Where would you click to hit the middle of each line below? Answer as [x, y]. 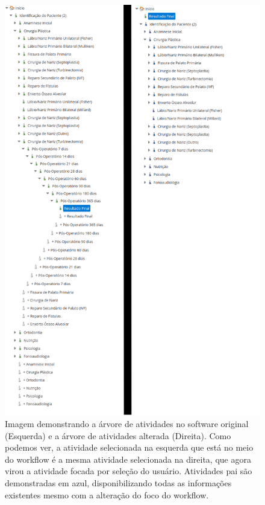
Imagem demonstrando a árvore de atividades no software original [127, 424]
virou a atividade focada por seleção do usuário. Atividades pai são [129, 471]
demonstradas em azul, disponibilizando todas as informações [118, 483]
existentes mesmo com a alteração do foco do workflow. [107, 494]
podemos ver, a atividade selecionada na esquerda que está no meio [129, 447]
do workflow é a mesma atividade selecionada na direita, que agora [128, 459]
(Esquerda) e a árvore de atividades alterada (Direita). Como [118, 435]
